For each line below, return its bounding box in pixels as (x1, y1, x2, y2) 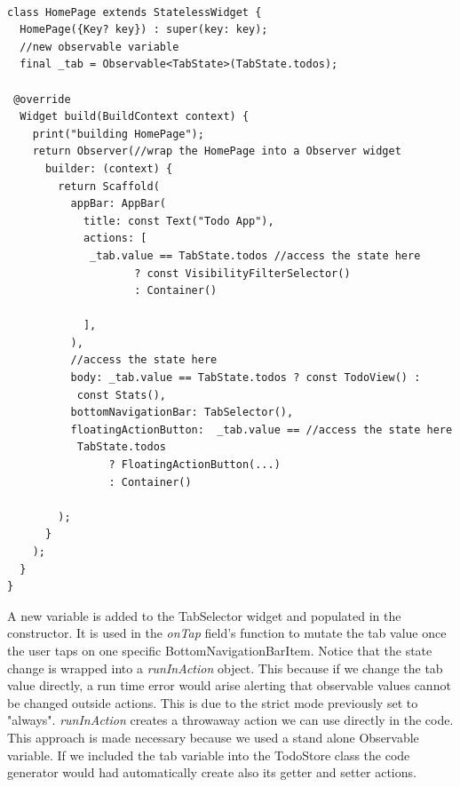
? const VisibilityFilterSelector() (134, 266, 351, 280)
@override (13, 92, 71, 106)
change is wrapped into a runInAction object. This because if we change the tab (7, 658, 443, 677)
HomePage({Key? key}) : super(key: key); (20, 23, 268, 36)
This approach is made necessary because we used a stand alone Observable (7, 727, 419, 746)
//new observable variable (20, 40, 179, 53)
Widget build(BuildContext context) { (20, 110, 250, 123)
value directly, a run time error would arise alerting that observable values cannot (7, 676, 451, 695)
